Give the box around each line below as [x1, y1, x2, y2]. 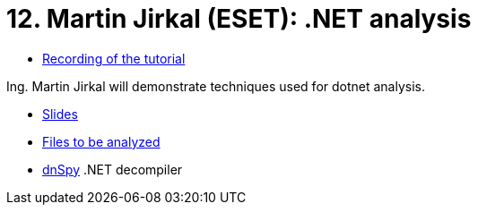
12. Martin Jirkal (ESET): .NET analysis [6, 4, 472, 34]
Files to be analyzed [42, 133, 161, 149]
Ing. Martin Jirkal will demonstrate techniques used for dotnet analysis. [6, 78, 426, 94]
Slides [42, 106, 78, 122]
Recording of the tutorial [42, 50, 186, 66]
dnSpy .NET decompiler [42, 161, 183, 177]
